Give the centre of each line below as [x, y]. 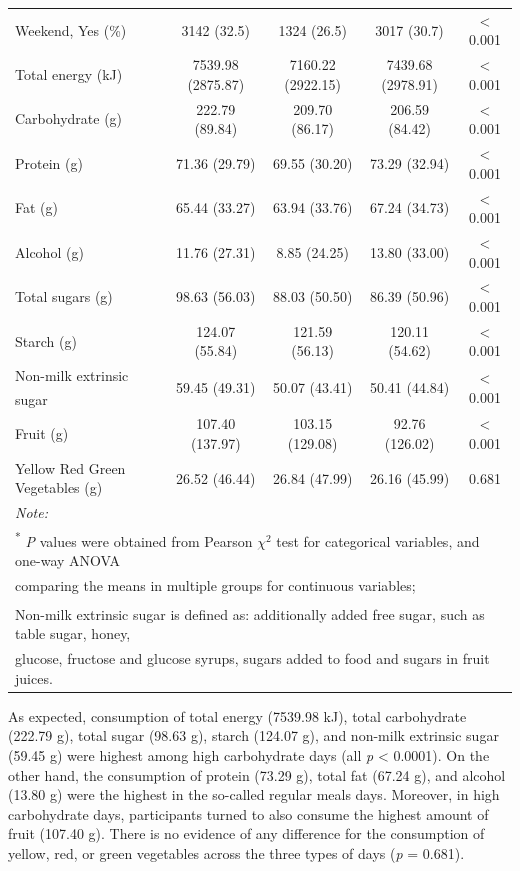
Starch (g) [46, 340]
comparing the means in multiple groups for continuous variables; [215, 585]
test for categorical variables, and [378, 540]
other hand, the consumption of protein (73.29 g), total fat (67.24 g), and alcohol [257, 774]
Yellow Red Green [70, 467]
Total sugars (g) [64, 296]
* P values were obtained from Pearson [134, 539]
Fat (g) [36, 207]
